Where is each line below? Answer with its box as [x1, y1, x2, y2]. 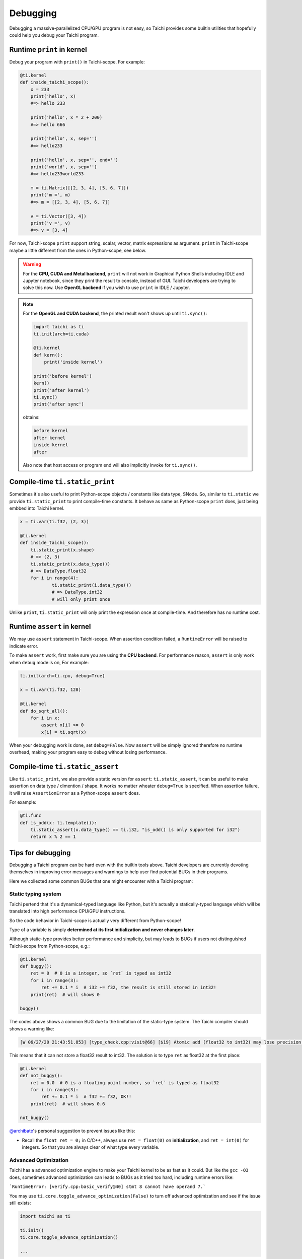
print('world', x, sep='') [30, 164, 98, 170]
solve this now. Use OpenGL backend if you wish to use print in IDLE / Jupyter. [23, 285, 190, 291]
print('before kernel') [33, 373, 93, 379]
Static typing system [9, 890, 61, 897]
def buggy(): [20, 963, 52, 969]
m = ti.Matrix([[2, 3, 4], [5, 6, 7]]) [30, 185, 129, 191]
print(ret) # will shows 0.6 [30, 1101, 105, 1106]
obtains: [23, 414, 40, 421]
